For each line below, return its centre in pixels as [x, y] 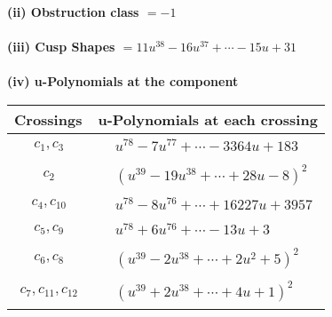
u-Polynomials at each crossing [208, 119]
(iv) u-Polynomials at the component [123, 81]
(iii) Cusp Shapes [61, 47]
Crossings [48, 119]
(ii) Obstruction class [73, 12]
